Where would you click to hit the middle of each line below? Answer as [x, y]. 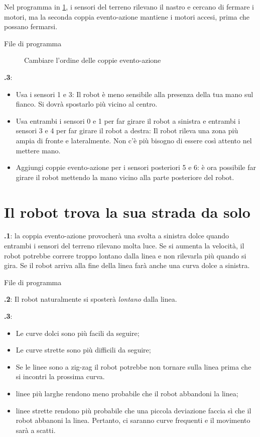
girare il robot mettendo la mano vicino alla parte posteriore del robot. [125, 177]
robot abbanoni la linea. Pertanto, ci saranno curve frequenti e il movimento [133, 420]
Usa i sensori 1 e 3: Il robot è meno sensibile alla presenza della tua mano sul [135, 94]
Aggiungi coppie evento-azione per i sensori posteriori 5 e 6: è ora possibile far [136, 167]
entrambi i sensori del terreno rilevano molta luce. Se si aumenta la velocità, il [124, 246]
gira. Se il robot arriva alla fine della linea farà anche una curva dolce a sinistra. [127, 265]
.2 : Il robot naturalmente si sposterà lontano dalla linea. [91, 299]
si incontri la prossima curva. [60, 376]
